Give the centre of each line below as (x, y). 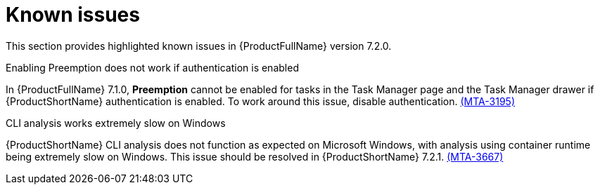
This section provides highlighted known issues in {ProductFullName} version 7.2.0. (199, 46)
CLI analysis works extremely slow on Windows (116, 123)
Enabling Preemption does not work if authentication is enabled (152, 67)
